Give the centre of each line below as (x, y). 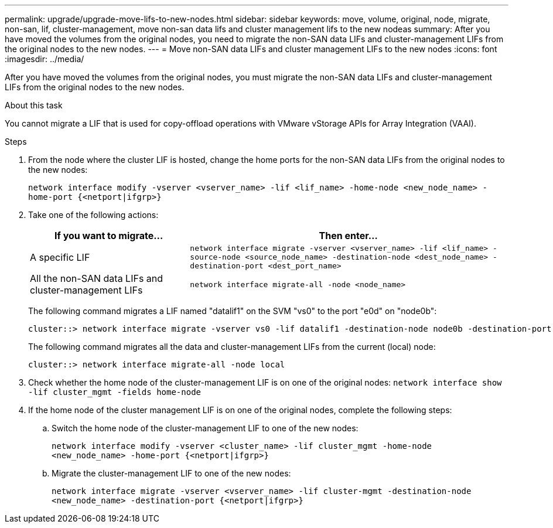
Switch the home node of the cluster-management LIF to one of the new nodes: (205, 428)
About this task (34, 105)
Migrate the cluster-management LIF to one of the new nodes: (171, 473)
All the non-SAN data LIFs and (97, 278)
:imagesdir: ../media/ (45, 59)
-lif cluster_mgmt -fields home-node (115, 392)
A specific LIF (60, 257)
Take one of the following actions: (93, 215)
